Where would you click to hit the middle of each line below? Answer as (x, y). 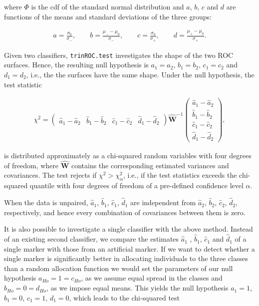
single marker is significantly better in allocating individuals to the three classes (126, 258)
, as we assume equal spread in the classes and (152, 278)
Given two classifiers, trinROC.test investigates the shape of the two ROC (119, 55)
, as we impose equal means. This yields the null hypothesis (137, 288)
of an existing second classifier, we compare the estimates (92, 239)
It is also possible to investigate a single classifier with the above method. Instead (129, 229)
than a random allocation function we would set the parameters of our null (119, 268)
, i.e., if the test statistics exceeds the (180, 175)
